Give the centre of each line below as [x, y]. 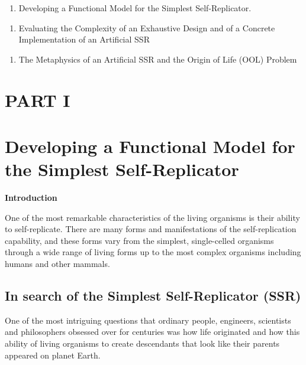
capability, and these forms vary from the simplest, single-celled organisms [139, 240]
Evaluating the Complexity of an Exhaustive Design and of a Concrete [147, 27]
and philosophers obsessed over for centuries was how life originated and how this [152, 332]
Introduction [31, 198]
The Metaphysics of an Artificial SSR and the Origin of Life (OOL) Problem [158, 59]
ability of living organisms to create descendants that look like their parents [142, 343]
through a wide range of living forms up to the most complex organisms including [153, 252]
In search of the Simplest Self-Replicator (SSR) [153, 296]
